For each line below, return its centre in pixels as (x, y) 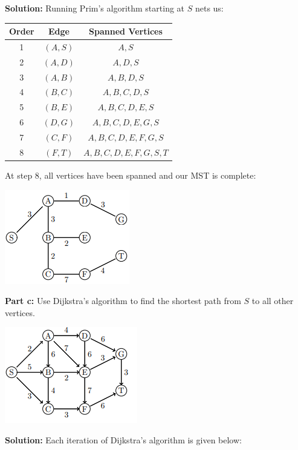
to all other (273, 301)
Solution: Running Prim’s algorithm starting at (95, 8)
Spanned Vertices (126, 31)
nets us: (209, 8)
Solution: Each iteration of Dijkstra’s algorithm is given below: (123, 439)
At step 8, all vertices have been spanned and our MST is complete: (131, 175)
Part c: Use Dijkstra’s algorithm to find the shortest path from (123, 301)
